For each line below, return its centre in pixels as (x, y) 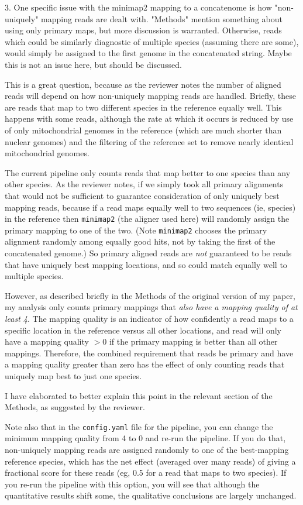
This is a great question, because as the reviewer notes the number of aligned (143, 84)
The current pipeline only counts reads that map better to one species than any (148, 172)
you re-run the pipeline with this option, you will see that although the (132, 484)
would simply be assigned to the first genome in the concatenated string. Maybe (148, 53)
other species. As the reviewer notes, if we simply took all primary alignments (144, 184)
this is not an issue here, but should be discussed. (93, 64)
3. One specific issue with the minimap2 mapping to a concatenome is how (138, 7)
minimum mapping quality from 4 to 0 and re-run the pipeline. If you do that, (145, 438)
